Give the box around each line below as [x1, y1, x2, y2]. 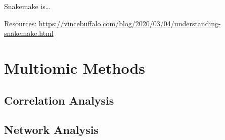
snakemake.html [4, 28, 54, 38]
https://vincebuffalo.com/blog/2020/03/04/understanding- [38, 18, 221, 28]
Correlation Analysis [4, 92, 114, 108]
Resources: [4, 18, 37, 28]
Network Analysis [4, 122, 99, 137]
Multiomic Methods [4, 57, 146, 78]
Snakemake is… [4, 1, 51, 11]
